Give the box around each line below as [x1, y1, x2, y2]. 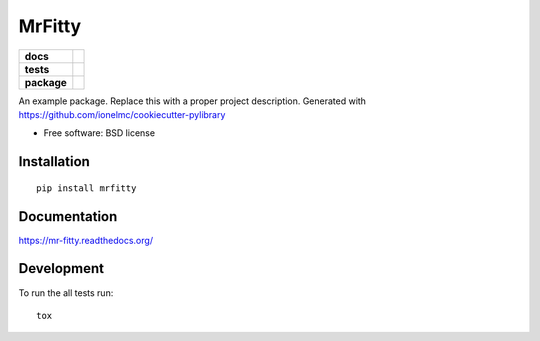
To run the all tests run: [18, 286, 114, 299]
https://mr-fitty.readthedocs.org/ [18, 234, 154, 246]
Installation [18, 153, 90, 170]
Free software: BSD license [43, 127, 155, 139]
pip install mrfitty [36, 182, 137, 194]
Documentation [18, 208, 118, 225]
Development [18, 260, 105, 277]
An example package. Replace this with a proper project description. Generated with [18, 95, 367, 107]
